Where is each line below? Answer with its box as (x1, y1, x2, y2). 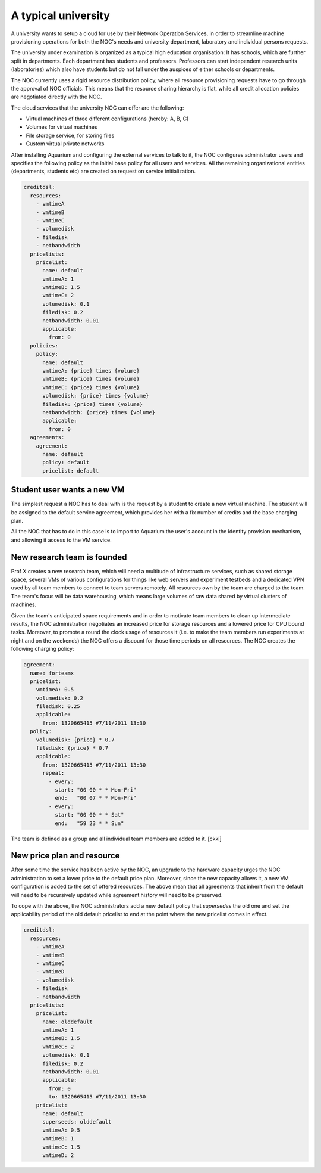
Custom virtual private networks (26, 140, 105, 147)
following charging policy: (11, 646, 74, 653)
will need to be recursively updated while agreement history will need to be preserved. (11, 891, 223, 898)
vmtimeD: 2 (42, 1152, 74, 1159)
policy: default (42, 459, 90, 466)
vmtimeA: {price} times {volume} (42, 367, 140, 374)
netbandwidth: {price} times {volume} (42, 409, 156, 415)
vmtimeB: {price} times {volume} (42, 376, 140, 383)
